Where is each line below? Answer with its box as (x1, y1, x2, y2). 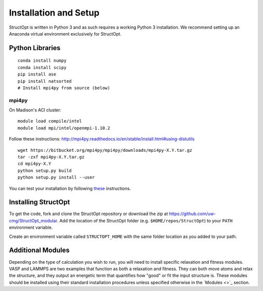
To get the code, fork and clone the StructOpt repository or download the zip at (9, 211, 168, 217)
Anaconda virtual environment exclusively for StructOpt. (9, 31, 122, 36)
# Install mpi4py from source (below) (18, 85, 111, 91)
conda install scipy (18, 65, 67, 70)
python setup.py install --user (18, 175, 95, 180)
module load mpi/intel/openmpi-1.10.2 (18, 125, 111, 131)
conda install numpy (18, 58, 67, 63)
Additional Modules (9, 246, 70, 255)
